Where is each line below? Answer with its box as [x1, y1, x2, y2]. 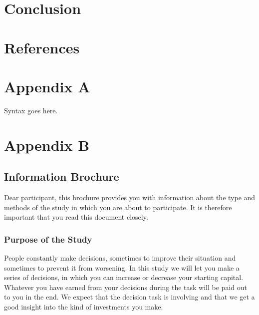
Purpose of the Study [4, 233, 92, 245]
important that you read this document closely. [4, 212, 148, 222]
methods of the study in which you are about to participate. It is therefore [4, 202, 232, 212]
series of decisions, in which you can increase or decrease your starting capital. [4, 272, 244, 283]
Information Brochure [4, 169, 119, 184]
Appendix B [4, 134, 90, 155]
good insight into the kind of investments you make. [4, 302, 163, 312]
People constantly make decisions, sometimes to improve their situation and [4, 253, 236, 263]
